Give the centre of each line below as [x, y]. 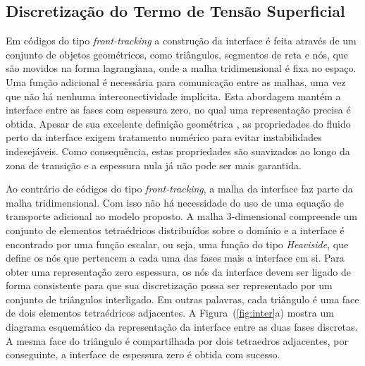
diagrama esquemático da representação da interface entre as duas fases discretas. [182, 327]
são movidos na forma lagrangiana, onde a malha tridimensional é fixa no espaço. [181, 68]
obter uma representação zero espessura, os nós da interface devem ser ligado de [178, 271]
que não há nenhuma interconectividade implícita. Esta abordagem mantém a [173, 96]
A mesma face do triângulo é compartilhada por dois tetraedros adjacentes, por [177, 340]
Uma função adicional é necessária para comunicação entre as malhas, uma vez [176, 81]
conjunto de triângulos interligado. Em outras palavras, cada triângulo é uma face [182, 299]
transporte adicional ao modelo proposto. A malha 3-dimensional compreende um [181, 216]
